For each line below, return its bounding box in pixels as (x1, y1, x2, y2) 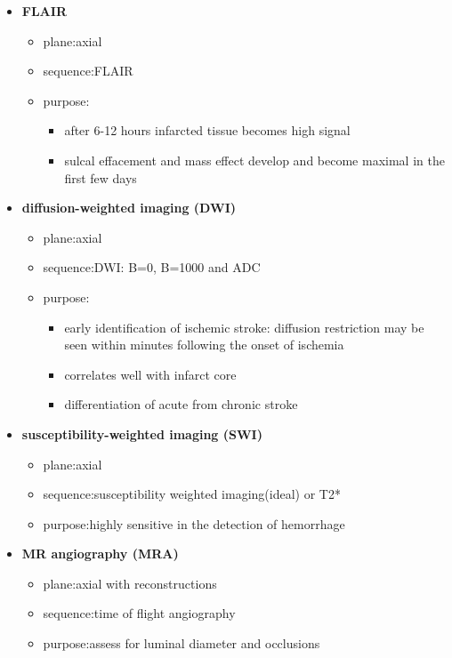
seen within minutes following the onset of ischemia (64, 335, 344, 354)
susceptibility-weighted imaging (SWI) (21, 424, 262, 443)
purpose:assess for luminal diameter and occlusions (43, 634, 320, 653)
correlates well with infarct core (64, 365, 237, 383)
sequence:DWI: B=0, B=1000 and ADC (43, 258, 261, 277)
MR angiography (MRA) (21, 544, 179, 563)
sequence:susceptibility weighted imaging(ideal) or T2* (43, 485, 341, 503)
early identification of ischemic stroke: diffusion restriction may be (64, 317, 424, 336)
